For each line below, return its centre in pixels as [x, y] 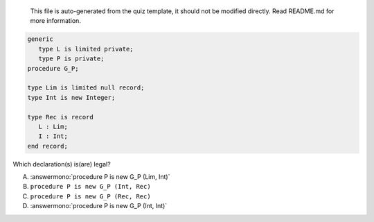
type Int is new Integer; [71, 97]
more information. [55, 21]
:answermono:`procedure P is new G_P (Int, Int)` [99, 206]
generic [40, 39]
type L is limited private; [86, 49]
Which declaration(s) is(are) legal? [62, 164]
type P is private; [71, 59]
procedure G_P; [53, 68]
